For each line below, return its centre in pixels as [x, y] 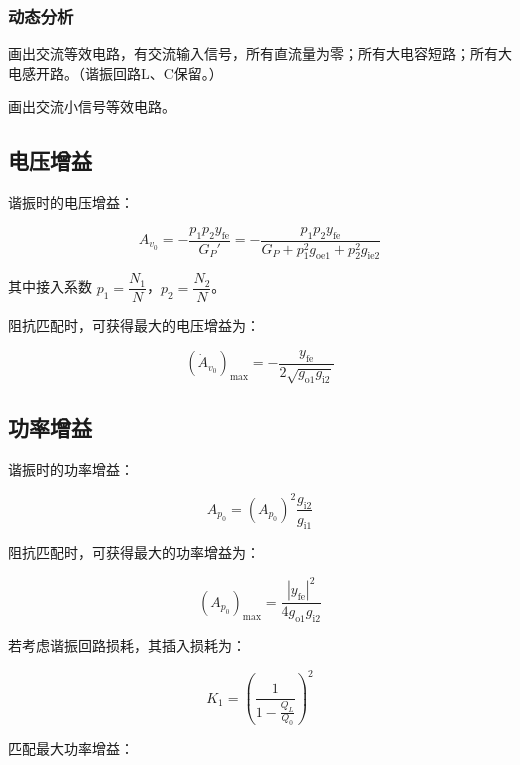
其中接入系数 [50, 286]
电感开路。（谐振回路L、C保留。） [115, 72]
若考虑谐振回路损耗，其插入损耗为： [127, 645]
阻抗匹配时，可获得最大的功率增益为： [134, 552]
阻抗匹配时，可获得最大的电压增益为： [134, 325]
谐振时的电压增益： [71, 202]
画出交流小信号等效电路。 [92, 106]
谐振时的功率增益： [71, 468]
